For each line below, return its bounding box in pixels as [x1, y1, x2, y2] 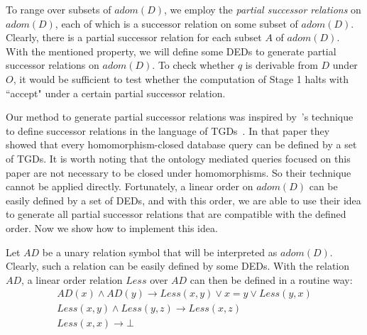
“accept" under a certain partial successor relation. [6, 85, 226, 100]
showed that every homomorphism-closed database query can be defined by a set [6, 137, 357, 152]
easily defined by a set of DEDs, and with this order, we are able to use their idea [6, 192, 361, 207]
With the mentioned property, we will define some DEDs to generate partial [6, 43, 336, 58]
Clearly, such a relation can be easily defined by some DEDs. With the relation [6, 258, 350, 273]
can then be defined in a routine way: [190, 272, 353, 287]
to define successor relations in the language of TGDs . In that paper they [6, 123, 330, 138]
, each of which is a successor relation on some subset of [55, 16, 298, 31]
